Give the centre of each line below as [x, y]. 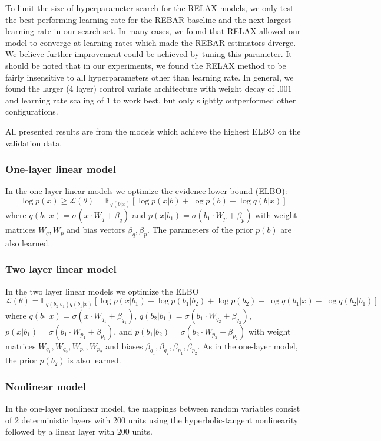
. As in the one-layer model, [248, 345]
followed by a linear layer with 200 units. [79, 431]
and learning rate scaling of [55, 100]
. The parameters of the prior [200, 230]
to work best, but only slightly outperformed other [205, 100]
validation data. [34, 143]
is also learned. [95, 360]
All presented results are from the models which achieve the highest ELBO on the [153, 131]
